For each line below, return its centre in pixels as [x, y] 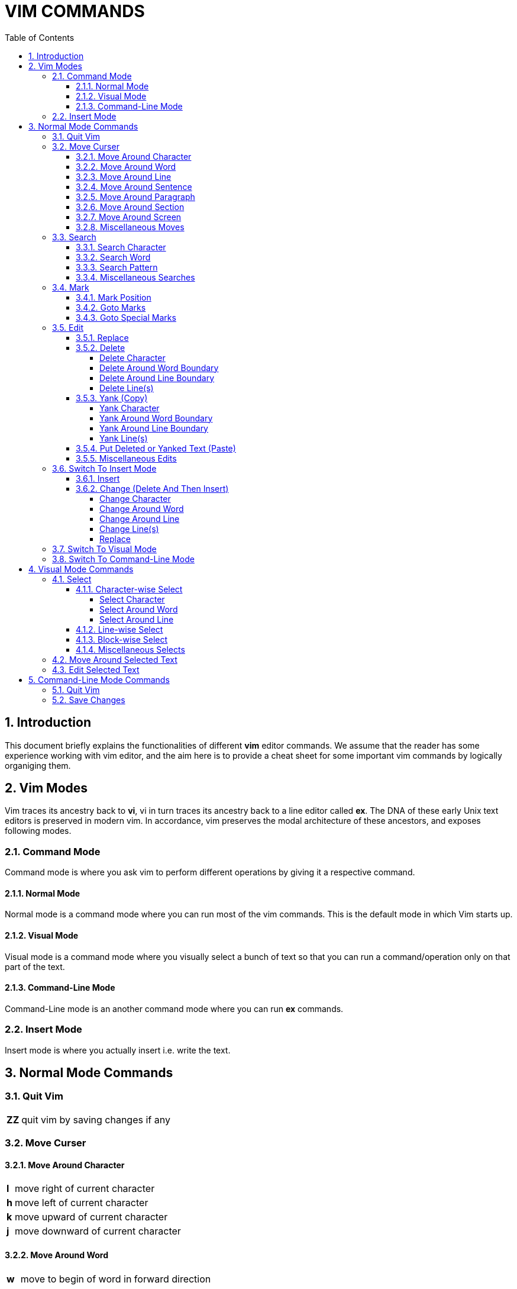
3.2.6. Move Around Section [130, 207]
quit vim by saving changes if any [96, 1119]
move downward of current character [98, 1231]
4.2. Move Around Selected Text [115, 659]
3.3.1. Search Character [121, 247]
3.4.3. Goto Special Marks [126, 317]
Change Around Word [142, 508]
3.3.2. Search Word [113, 257]
